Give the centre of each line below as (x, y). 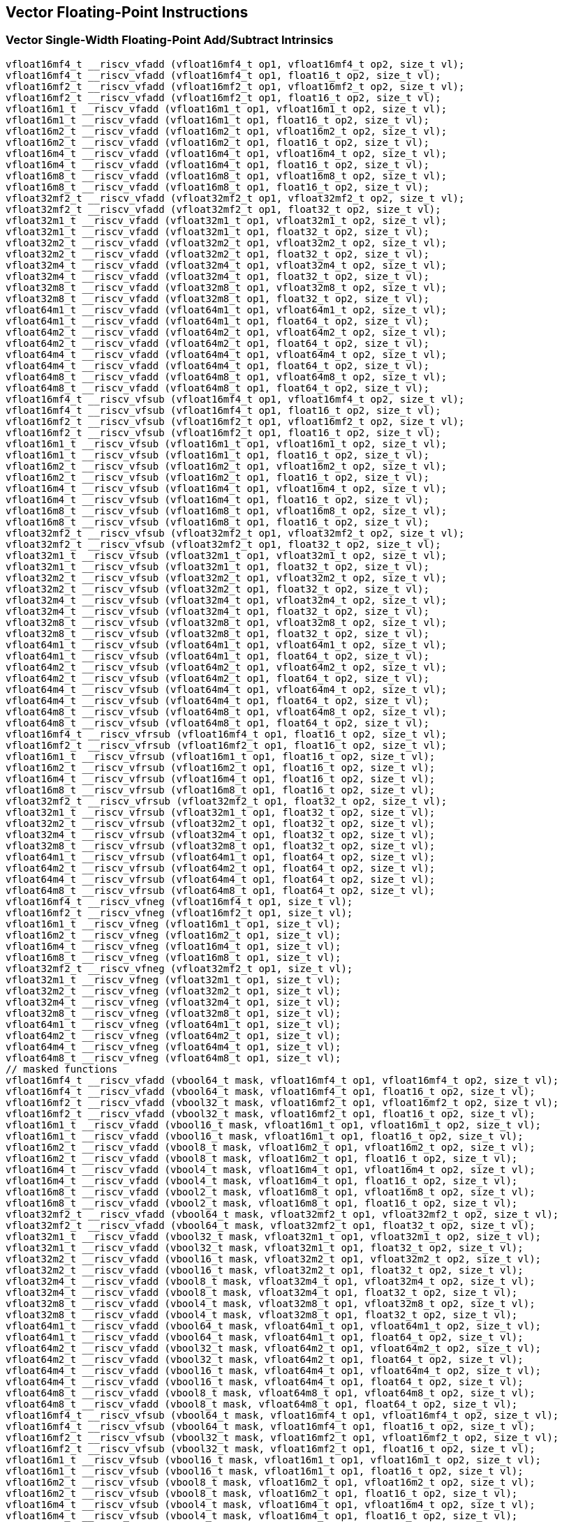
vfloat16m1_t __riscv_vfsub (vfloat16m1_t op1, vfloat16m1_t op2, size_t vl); (227, 443)
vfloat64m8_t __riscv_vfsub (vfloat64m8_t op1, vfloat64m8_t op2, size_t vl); (227, 711)
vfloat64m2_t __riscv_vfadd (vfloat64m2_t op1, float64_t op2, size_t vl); (217, 343)
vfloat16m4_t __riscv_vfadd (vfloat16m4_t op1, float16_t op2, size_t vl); (217, 164)
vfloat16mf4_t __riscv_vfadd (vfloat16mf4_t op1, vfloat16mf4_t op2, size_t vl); (235, 64)
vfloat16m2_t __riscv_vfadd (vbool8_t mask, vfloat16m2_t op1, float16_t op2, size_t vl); (262, 1158)
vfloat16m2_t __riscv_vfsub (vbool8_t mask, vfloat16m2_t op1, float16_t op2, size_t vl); (262, 1493)
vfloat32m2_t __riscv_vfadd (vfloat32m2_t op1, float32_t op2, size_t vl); (217, 254)
